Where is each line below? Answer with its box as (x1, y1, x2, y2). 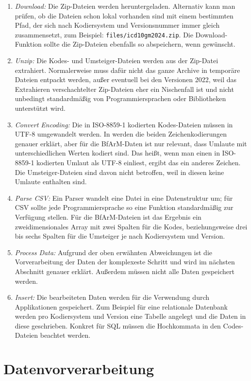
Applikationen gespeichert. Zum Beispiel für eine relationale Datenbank (15, 301, 228, 312)
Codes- (223, 320, 244, 330)
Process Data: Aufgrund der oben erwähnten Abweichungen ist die (15, 247, 212, 257)
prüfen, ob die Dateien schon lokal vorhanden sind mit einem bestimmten (15, 10, 234, 20)
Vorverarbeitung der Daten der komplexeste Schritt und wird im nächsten (15, 257, 235, 267)
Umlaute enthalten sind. (15, 176, 87, 187)
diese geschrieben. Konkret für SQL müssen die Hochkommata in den (15, 320, 221, 330)
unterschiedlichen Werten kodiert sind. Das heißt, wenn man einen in (15, 148, 220, 158)
